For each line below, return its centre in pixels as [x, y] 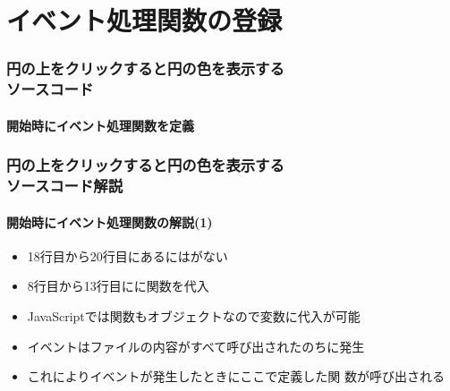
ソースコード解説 [65, 186]
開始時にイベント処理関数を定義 [100, 125]
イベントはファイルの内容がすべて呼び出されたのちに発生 [196, 346]
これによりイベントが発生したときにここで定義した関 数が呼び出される [236, 376]
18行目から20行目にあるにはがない [127, 255]
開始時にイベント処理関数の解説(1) [110, 221]
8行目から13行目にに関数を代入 [118, 286]
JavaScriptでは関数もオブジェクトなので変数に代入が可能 [194, 316]
